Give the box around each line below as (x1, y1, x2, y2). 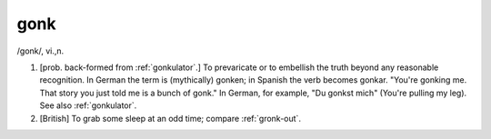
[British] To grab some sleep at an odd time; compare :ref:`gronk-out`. (39, 113, 302, 124)
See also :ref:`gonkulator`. (39, 100, 137, 111)
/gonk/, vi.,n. (16, 45, 65, 56)
